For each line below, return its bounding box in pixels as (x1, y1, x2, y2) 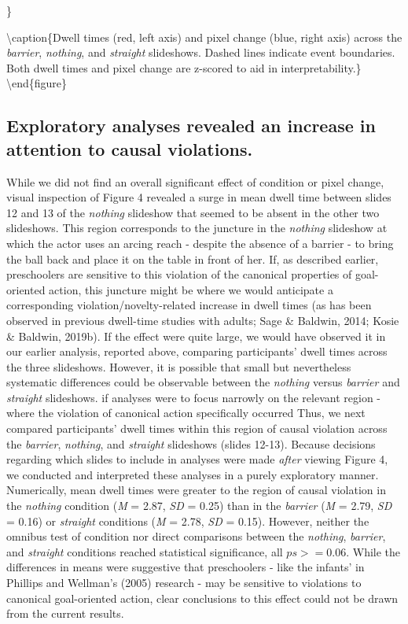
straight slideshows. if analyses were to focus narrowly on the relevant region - (6, 389, 380, 405)
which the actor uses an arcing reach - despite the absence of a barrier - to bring (6, 234, 394, 251)
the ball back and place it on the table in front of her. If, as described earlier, (6, 250, 379, 267)
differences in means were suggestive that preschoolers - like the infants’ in (6, 559, 365, 575)
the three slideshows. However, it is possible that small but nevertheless (6, 358, 351, 375)
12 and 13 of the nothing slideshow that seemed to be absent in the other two (6, 204, 380, 220)
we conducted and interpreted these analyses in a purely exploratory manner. (6, 466, 379, 482)
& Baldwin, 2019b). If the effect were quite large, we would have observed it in (6, 327, 386, 344)
